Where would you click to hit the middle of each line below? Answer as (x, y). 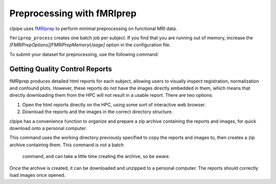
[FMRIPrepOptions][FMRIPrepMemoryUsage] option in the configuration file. (90, 45)
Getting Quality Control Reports (61, 69)
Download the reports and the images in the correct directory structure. (98, 112)
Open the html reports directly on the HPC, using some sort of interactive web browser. (114, 104)
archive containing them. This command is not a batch (67, 145)
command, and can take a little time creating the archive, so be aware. (96, 156)
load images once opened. (38, 175)
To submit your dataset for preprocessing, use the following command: (84, 54)
